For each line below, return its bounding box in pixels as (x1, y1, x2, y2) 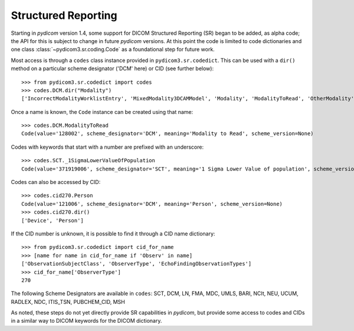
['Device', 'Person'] (21, 217, 84, 224)
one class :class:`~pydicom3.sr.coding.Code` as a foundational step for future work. (11, 46, 215, 53)
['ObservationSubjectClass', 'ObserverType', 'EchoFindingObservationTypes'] (21, 260, 252, 267)
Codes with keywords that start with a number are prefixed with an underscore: (11, 143, 204, 150)
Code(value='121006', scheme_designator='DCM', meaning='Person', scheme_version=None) (21, 201, 283, 207)
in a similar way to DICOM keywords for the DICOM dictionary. (11, 317, 162, 325)
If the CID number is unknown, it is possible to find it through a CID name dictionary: (11, 230, 215, 237)
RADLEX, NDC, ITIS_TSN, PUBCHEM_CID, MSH (11, 298, 125, 305)
